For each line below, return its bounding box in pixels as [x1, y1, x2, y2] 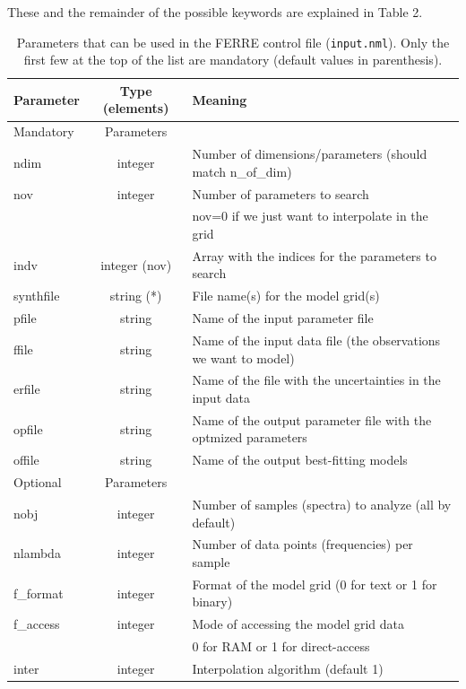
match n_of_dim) [192, 161, 292, 180]
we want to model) [192, 348, 295, 367]
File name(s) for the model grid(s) [192, 286, 380, 305]
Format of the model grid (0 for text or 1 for [192, 574, 437, 593]
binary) [192, 592, 233, 611]
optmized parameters [192, 428, 307, 447]
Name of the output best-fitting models [192, 450, 408, 469]
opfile [13, 419, 43, 438]
